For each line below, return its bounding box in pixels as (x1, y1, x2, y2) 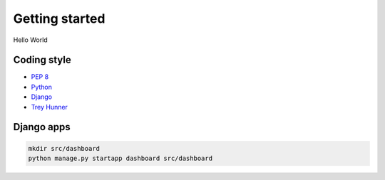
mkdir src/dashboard (28, 144, 100, 152)
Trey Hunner (31, 102, 68, 111)
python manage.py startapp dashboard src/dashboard (28, 154, 213, 163)
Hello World (13, 36, 48, 44)
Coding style (13, 54, 71, 66)
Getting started (13, 11, 106, 26)
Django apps (13, 121, 71, 133)
